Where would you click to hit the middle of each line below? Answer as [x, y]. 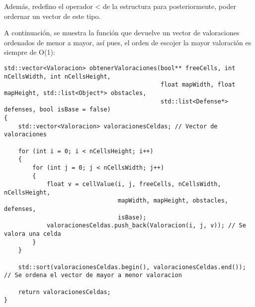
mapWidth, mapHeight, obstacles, [173, 201]
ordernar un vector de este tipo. [52, 16]
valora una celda [33, 234]
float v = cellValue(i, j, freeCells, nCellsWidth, [134, 184]
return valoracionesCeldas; [64, 292]
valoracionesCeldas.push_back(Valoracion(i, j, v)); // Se [146, 226]
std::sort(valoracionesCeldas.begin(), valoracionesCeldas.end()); [132, 267]
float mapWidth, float [198, 85]
